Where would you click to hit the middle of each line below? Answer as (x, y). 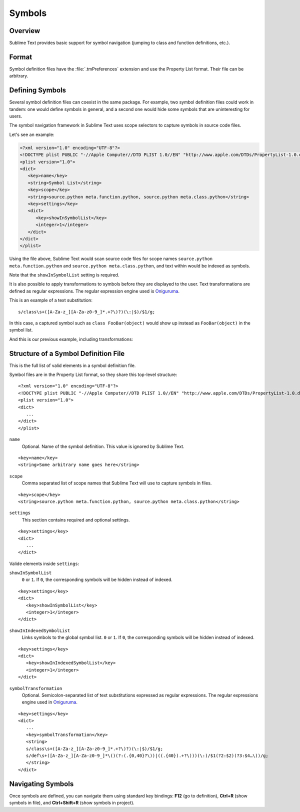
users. (16, 116)
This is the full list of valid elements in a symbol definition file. (72, 365)
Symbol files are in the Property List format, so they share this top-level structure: (93, 374)
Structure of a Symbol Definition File (67, 353)
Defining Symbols (38, 90)
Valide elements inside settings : (44, 563)
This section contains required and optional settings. (76, 519)
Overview (25, 31)
